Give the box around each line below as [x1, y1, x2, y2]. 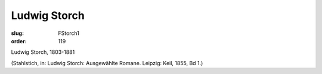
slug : [11, 30, 24, 37]
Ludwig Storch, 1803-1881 [11, 49, 75, 56]
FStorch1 [58, 30, 80, 37]
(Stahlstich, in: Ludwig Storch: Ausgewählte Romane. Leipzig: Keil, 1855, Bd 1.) [11, 59, 203, 66]
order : [11, 37, 27, 44]
